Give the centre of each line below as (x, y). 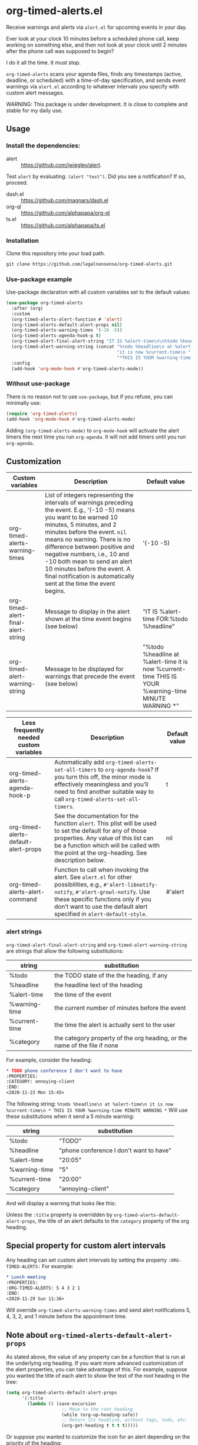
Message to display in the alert (87, 612)
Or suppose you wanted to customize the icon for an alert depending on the (98, 1437)
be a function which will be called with (107, 846)
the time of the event (83, 994)
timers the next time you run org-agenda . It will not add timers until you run (96, 437)
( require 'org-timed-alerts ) (42, 414)
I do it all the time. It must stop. (44, 62)
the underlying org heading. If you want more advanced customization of (95, 1363)
